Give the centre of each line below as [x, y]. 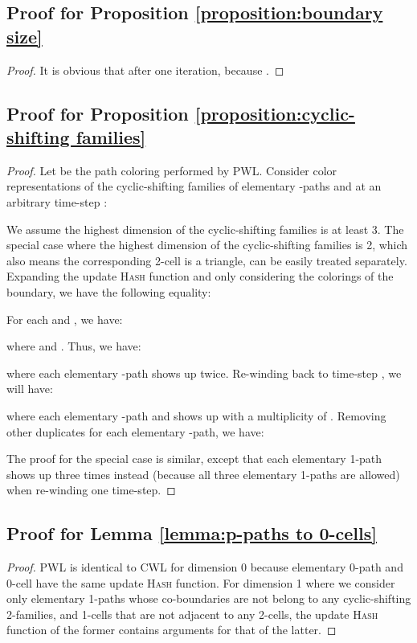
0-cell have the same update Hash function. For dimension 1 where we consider [201, 582]
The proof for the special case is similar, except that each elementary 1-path [194, 459]
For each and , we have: [65, 319]
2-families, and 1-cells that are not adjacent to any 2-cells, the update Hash [192, 614]
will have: [30, 389]
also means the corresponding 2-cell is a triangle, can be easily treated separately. [207, 260]
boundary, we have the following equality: [109, 291]
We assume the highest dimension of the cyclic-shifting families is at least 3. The [205, 229]
